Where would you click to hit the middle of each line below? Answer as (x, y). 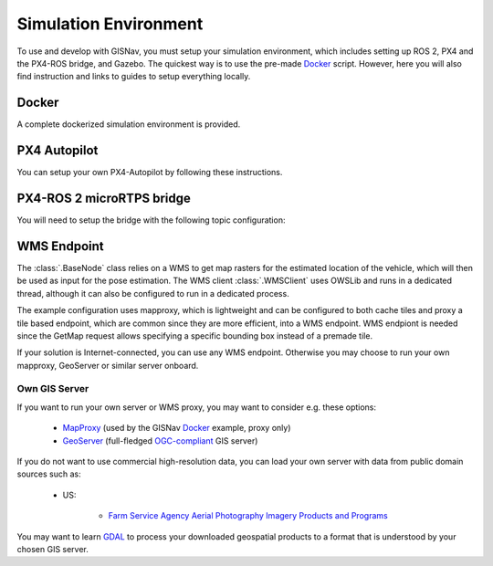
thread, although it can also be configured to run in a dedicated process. (153, 293)
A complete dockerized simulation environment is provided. (129, 124)
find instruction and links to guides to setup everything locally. (134, 77)
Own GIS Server (53, 389)
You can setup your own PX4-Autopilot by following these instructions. (150, 173)
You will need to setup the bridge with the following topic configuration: (151, 220)
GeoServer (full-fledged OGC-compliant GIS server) (160, 440)
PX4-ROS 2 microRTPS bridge (104, 198)
